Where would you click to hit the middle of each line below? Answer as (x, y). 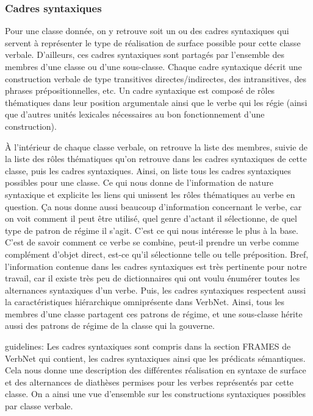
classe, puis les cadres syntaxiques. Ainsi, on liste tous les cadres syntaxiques (148, 170)
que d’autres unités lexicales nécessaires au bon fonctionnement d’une (135, 114)
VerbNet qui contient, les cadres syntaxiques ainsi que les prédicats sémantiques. (155, 358)
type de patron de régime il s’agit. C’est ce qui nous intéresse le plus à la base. (152, 230)
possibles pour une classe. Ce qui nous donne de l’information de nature (139, 182)
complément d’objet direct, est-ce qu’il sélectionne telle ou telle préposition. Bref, (157, 254)
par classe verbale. (39, 406)
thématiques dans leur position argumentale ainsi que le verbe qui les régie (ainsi (156, 102)
